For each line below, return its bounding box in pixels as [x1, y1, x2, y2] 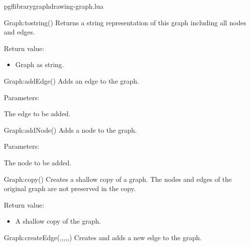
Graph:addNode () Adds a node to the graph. [4, 124, 137, 135]
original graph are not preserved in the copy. [4, 183, 136, 193]
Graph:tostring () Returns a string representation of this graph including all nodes [4, 17, 247, 27]
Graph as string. [15, 59, 64, 70]
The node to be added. [4, 157, 72, 167]
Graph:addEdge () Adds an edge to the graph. [4, 75, 139, 86]
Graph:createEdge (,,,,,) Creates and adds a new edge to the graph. [4, 232, 202, 242]
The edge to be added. [4, 108, 71, 119]
